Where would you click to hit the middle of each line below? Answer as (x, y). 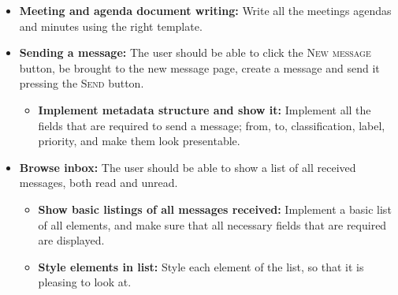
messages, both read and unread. (99, 183)
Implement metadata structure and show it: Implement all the (205, 109)
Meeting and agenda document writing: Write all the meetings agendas (205, 10)
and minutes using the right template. (111, 26)
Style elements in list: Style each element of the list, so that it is (201, 266)
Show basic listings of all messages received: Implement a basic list (215, 209)
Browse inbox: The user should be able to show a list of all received (188, 167)
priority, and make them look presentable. (139, 141)
